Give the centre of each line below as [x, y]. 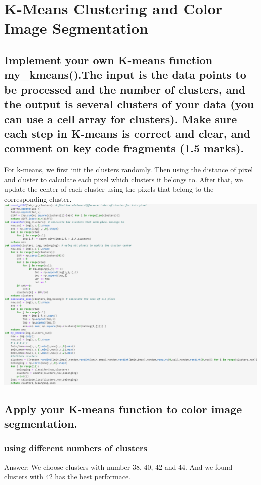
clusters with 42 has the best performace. [68, 477]
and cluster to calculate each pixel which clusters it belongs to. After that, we [123, 179]
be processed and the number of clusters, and [125, 89]
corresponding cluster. [38, 198]
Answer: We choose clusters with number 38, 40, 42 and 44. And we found [118, 467]
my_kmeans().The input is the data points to [125, 74]
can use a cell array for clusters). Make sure [121, 119]
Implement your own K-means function [108, 59]
